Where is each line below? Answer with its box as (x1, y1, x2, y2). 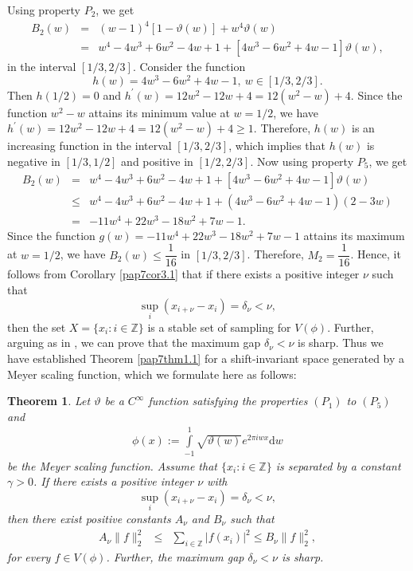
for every (7, 548, 51, 565)
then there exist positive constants (7, 510, 171, 526)
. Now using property (250, 153, 354, 170)
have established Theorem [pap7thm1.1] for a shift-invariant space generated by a (7, 350, 405, 367)
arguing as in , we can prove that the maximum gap (7, 334, 261, 351)
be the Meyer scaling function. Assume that (7, 457, 217, 474)
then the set (7, 318, 66, 335)
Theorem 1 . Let (7, 392, 91, 409)
